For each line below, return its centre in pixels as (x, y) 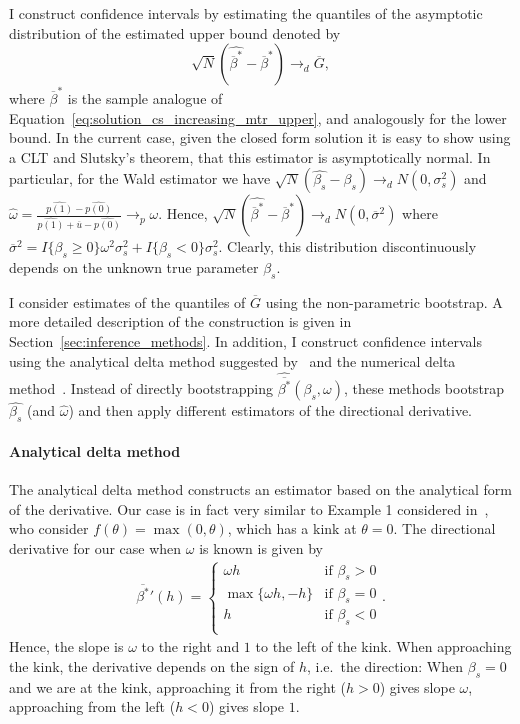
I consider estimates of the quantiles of (127, 301)
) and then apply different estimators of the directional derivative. (270, 410)
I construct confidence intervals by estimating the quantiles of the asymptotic (246, 13)
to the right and (190, 646)
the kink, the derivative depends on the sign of (152, 666)
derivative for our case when (95, 547)
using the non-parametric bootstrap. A (384, 301)
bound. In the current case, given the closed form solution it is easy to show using (260, 137)
